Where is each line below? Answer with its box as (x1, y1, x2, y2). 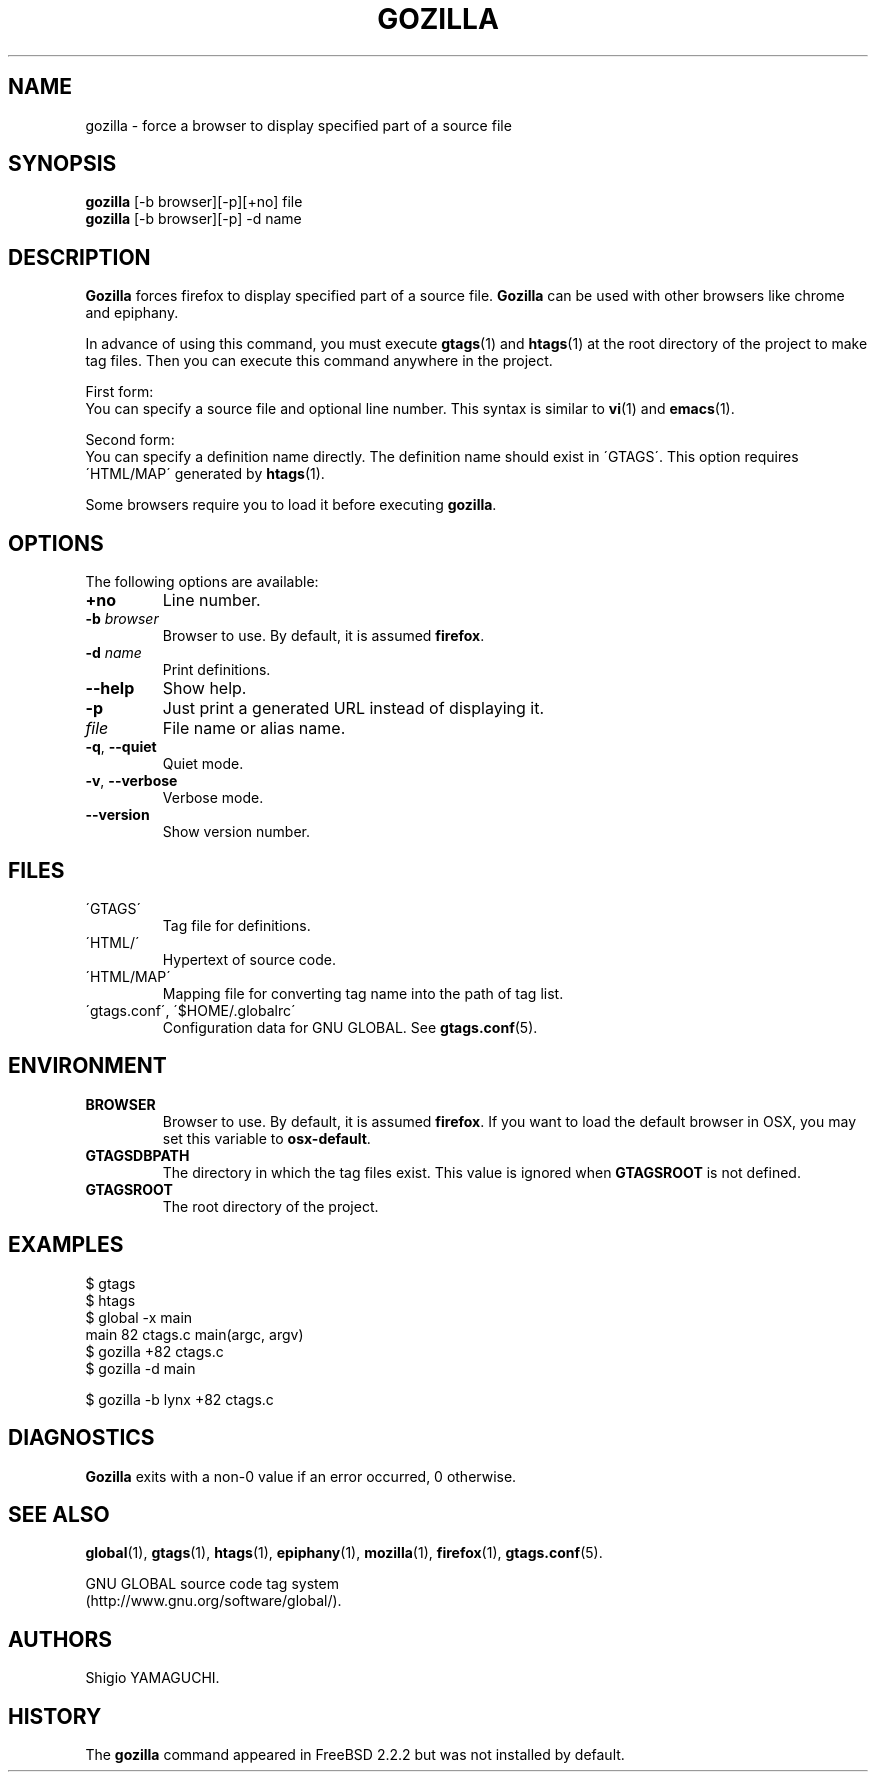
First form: (85, 383, 154, 401)
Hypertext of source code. (162, 950, 336, 968)
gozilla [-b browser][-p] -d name (85, 210, 302, 228)
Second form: (85, 431, 175, 449)
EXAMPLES (8, 1232, 124, 1258)
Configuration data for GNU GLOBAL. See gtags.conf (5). (162, 1018, 538, 1036)
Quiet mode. (162, 755, 244, 773)
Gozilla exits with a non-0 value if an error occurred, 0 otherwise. (85, 1467, 517, 1485)
